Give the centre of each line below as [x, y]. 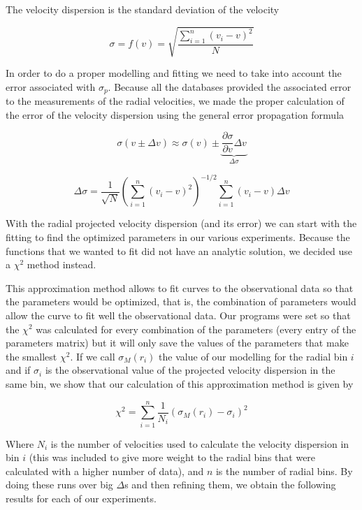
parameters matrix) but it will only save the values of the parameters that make [177, 343]
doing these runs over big [59, 484]
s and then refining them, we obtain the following [230, 484]
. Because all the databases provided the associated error [230, 86]
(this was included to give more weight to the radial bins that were [172, 457]
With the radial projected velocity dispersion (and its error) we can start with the [181, 223]
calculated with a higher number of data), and [105, 471]
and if [18, 370]
